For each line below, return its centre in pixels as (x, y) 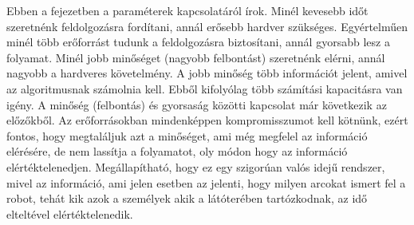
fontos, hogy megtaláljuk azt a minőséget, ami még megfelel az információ (187, 135)
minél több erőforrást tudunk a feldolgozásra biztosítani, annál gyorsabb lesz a (198, 42)
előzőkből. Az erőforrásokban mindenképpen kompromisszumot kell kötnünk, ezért (207, 120)
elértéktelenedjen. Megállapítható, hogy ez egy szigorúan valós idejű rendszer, (196, 166)
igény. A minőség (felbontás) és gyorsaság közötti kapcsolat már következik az (197, 104)
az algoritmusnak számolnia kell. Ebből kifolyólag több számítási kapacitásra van (205, 88)
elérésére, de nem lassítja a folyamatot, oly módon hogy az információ (177, 151)
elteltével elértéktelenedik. (70, 213)
